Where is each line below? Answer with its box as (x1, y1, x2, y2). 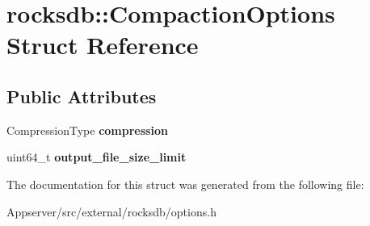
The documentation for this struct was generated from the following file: (6, 175, 364, 192)
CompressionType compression (6, 121, 168, 138)
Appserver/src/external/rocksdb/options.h (6, 203, 217, 220)
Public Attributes (6, 83, 157, 108)
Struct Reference (6, 28, 199, 61)
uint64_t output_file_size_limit (6, 149, 187, 165)
